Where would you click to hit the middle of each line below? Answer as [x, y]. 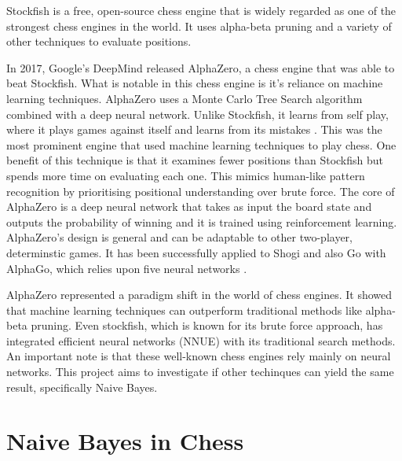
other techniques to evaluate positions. [99, 41]
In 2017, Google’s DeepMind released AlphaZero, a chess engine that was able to [201, 67]
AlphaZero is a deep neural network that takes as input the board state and [189, 207]
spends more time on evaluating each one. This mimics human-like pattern [186, 175]
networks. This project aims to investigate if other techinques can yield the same [200, 372]
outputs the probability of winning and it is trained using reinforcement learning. [202, 221]
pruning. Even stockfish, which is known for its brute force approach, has [207, 325]
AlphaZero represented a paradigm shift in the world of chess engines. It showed [199, 295]
